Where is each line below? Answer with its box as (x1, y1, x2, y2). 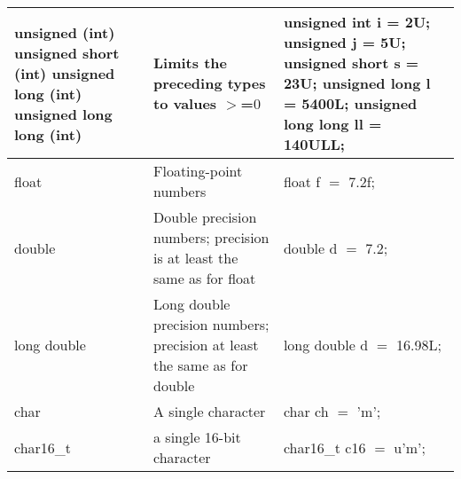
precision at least (153, 334, 259, 355)
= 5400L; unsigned (283, 93, 418, 114)
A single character (153, 401, 266, 421)
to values (153, 93, 217, 114)
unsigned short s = (283, 52, 419, 73)
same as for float (153, 268, 256, 288)
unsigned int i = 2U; (283, 12, 431, 32)
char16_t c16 (283, 436, 366, 458)
